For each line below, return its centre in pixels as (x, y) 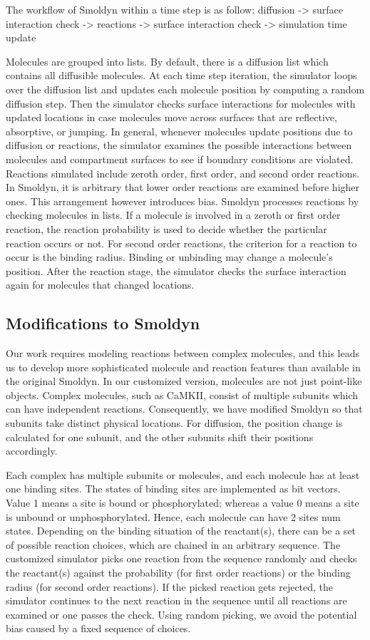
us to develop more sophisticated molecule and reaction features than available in (183, 367)
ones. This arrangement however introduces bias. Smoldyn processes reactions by (183, 201)
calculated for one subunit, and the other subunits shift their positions (160, 437)
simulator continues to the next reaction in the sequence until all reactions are (176, 600)
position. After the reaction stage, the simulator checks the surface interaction (176, 270)
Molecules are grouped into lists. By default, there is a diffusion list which (167, 61)
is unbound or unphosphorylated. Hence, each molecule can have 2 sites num (173, 516)
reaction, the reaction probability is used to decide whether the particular (166, 228)
